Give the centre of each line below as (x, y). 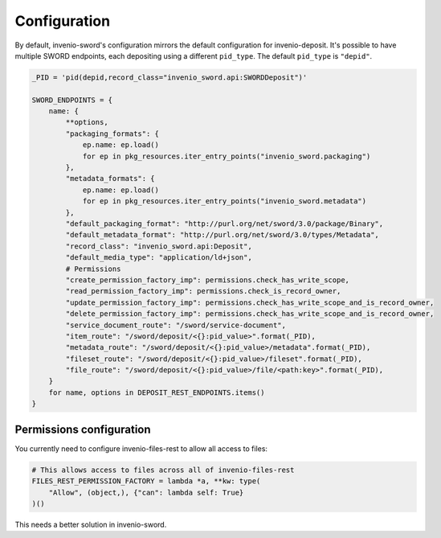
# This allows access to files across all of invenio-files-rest (163, 470)
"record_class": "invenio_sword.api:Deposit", (159, 246)
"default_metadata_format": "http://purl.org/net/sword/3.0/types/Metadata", (222, 235)
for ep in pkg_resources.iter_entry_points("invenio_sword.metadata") (225, 201)
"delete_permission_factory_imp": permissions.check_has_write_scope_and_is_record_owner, (250, 314)
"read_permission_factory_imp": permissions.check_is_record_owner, (203, 291)
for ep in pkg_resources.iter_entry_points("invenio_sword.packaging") (227, 156)
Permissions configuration (83, 429)
